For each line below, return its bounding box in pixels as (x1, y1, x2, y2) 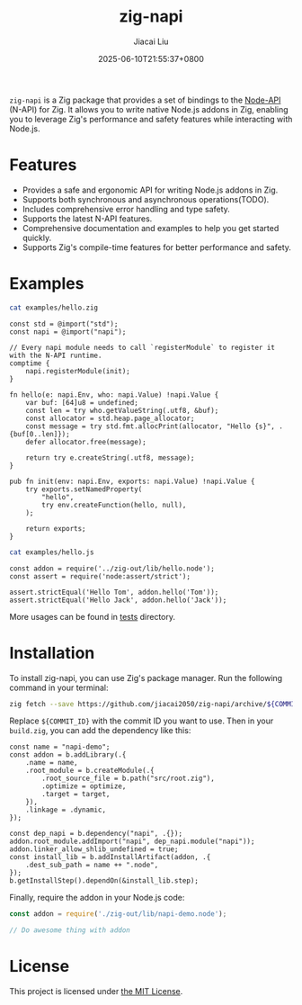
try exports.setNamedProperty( (25, 484, 143, 494)
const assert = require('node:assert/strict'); (9, 571, 191, 581)
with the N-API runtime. (9, 351, 102, 360)
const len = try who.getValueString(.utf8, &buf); (25, 406, 219, 415)
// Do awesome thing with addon (9, 926, 130, 935)
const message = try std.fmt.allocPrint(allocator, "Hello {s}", (25, 421, 276, 431)
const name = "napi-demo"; (9, 742, 111, 752)
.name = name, (25, 758, 78, 767)
